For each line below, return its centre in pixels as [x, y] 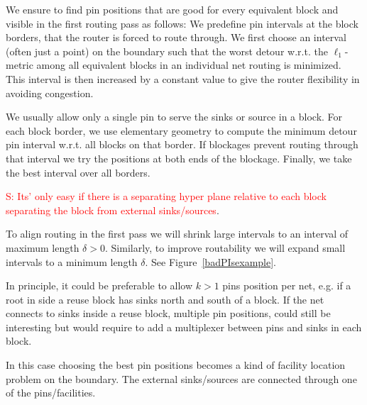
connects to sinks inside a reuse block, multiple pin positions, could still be [168, 313]
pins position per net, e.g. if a [287, 285]
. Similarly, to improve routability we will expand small [225, 247]
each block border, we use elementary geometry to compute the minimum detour [181, 130]
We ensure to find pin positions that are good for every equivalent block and [172, 9]
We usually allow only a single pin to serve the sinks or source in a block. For [174, 117]
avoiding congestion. [50, 93]
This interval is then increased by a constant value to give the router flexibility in [183, 78]
